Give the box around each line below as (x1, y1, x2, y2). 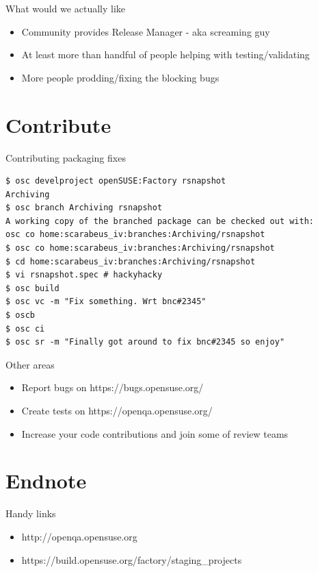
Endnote (5, 467, 87, 495)
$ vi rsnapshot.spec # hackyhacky (5, 270, 163, 280)
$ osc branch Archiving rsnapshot (5, 203, 163, 213)
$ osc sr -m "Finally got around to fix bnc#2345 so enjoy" (5, 337, 285, 347)
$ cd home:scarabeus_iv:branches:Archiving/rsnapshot (5, 256, 256, 266)
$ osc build (5, 283, 59, 293)
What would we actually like (5, 1, 125, 15)
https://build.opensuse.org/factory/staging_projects (21, 552, 242, 567)
